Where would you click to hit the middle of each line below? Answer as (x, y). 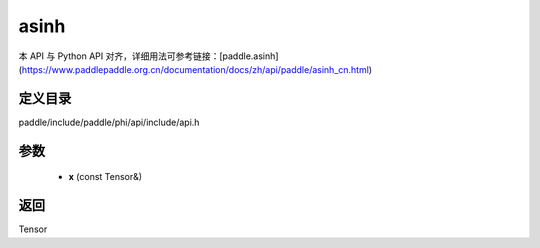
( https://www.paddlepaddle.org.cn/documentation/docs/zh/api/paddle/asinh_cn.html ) (195, 69)
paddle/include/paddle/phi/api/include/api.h (109, 122)
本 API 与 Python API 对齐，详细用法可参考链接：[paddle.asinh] (148, 56)
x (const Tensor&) (105, 177)
